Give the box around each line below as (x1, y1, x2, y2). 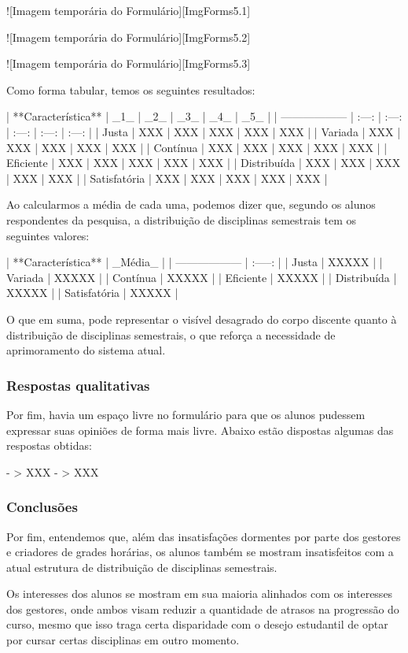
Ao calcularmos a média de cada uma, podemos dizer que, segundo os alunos (6, 196, 376, 213)
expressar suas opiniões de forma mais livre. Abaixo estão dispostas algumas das (6, 421, 394, 438)
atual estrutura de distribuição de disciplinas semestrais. (6, 558, 278, 575)
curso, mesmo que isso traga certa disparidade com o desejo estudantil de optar (6, 616, 388, 633)
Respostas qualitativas (6, 375, 150, 395)
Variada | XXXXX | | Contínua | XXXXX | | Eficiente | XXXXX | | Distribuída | (6, 269, 397, 285)
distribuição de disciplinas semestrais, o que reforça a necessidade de (6, 326, 336, 343)
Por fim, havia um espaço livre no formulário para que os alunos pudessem (6, 406, 366, 422)
